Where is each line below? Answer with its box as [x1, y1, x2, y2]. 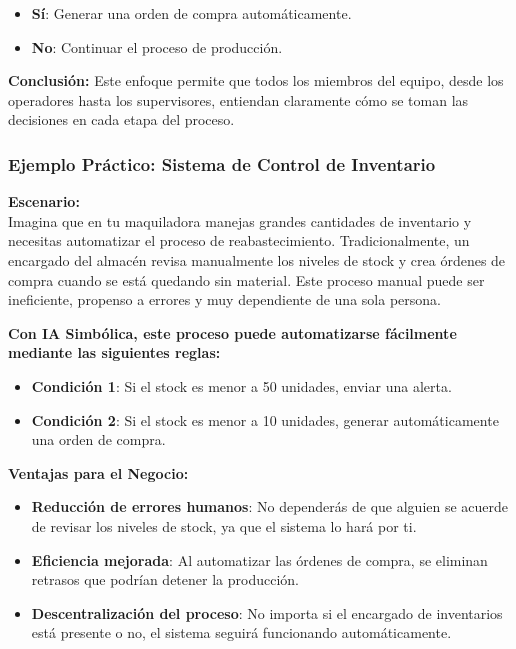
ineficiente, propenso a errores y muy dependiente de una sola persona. [8, 289, 441, 310]
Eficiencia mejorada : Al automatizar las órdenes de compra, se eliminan [31, 549, 488, 570]
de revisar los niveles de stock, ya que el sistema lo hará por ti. [31, 515, 417, 536]
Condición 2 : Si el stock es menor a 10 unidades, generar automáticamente [31, 409, 499, 430]
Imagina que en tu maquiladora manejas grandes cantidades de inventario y [8, 210, 472, 231]
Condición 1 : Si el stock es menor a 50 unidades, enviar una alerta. [31, 375, 452, 396]
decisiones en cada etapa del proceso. [8, 109, 235, 130]
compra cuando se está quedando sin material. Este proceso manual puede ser [8, 269, 485, 290]
